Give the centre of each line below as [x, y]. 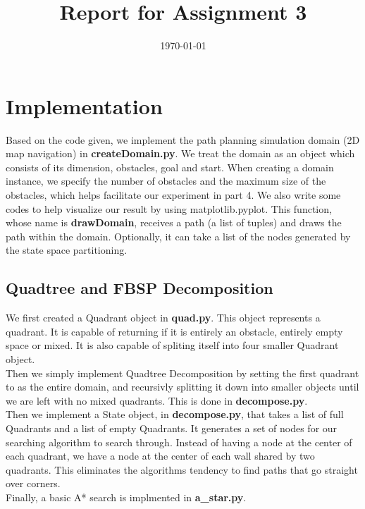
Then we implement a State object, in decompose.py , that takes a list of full [175, 414]
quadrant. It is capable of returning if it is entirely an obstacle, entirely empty [174, 331]
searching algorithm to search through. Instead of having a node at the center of [179, 442]
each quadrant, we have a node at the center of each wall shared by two [160, 456]
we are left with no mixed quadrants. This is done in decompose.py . [157, 400]
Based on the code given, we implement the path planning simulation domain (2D [183, 139]
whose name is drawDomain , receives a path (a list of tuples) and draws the [174, 222]
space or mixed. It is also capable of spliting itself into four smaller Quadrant [172, 345]
